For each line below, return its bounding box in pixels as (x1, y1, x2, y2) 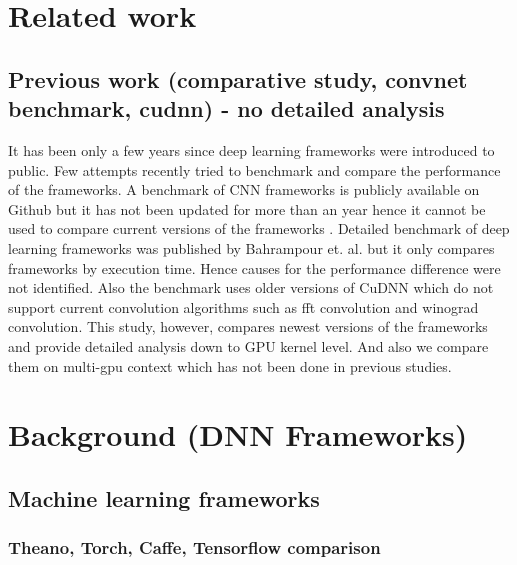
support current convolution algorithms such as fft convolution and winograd (8, 296, 479, 317)
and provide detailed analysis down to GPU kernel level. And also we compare (8, 335, 489, 356)
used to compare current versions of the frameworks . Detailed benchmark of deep (8, 218, 510, 239)
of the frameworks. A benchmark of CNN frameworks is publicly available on (8, 179, 480, 200)
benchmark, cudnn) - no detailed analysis (8, 93, 445, 124)
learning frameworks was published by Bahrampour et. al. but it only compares (8, 237, 495, 258)
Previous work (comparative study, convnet (8, 63, 468, 94)
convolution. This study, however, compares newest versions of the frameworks (8, 316, 488, 337)
